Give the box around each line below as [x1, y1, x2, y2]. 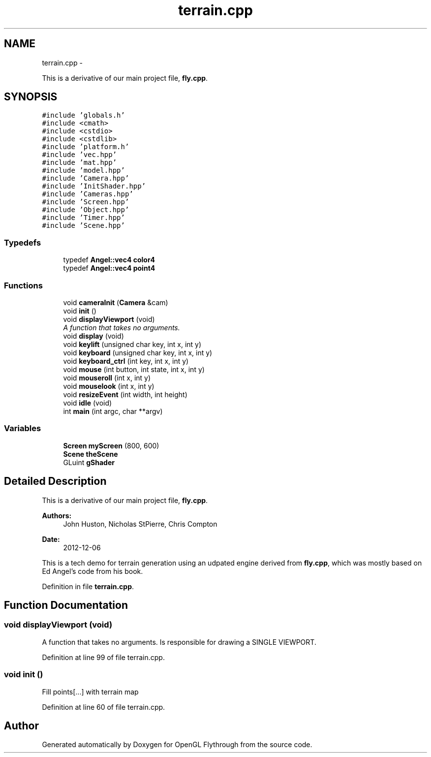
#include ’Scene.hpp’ [42, 221, 125, 230]
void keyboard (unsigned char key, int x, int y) [63, 348, 213, 357]
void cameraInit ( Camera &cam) [63, 298, 168, 307]
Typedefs [4, 237, 41, 248]
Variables [4, 423, 41, 434]
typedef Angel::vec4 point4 [63, 264, 155, 273]
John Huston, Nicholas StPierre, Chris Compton [63, 519, 217, 528]
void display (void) [63, 331, 124, 340]
